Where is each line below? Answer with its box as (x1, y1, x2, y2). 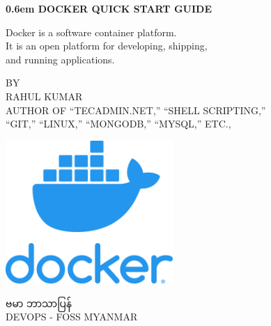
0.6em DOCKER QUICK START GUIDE (6, 1, 212, 15)
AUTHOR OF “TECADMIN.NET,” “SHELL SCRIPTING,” (6, 102, 266, 117)
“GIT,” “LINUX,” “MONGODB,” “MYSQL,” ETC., (6, 116, 231, 131)
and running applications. (6, 52, 115, 66)
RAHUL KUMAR (6, 88, 83, 103)
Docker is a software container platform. (6, 24, 177, 39)
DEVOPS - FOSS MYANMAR (6, 309, 138, 324)
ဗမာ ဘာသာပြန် (6, 295, 72, 310)
